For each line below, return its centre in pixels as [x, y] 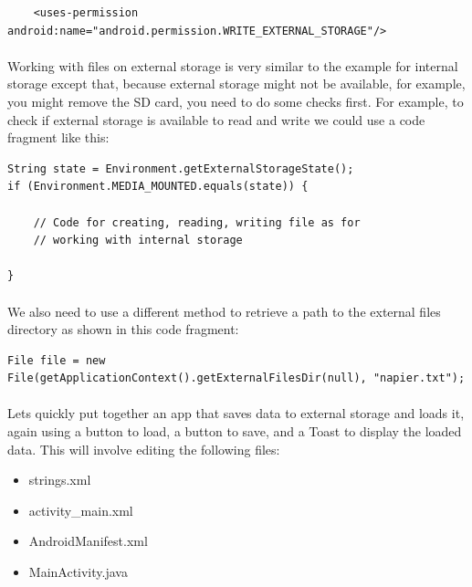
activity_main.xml [81, 510]
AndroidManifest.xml [88, 541]
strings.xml [60, 480]
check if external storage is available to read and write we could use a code [216, 119]
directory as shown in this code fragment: [123, 329]
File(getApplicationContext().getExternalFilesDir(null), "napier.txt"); [236, 378]
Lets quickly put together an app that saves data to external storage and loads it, [236, 413]
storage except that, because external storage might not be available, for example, [236, 84]
